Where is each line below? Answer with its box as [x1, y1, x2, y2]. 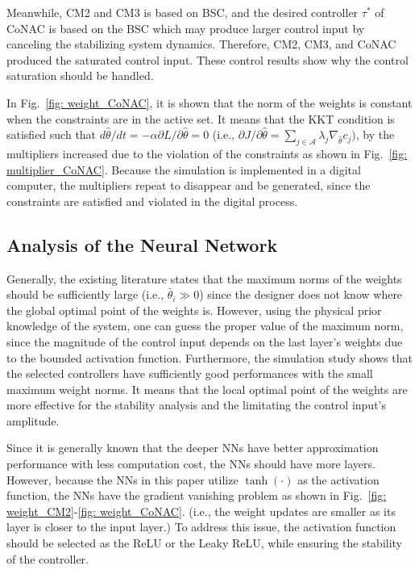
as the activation [297, 471, 380, 488]
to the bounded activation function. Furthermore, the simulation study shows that [6, 349, 413, 366]
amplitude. [6, 412, 60, 429]
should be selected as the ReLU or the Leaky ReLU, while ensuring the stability [6, 534, 403, 551]
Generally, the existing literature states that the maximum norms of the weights [6, 270, 402, 287]
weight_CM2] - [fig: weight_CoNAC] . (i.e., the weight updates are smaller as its [6, 502, 396, 519]
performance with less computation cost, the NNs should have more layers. [6, 455, 375, 472]
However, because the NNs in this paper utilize [6, 471, 239, 488]
